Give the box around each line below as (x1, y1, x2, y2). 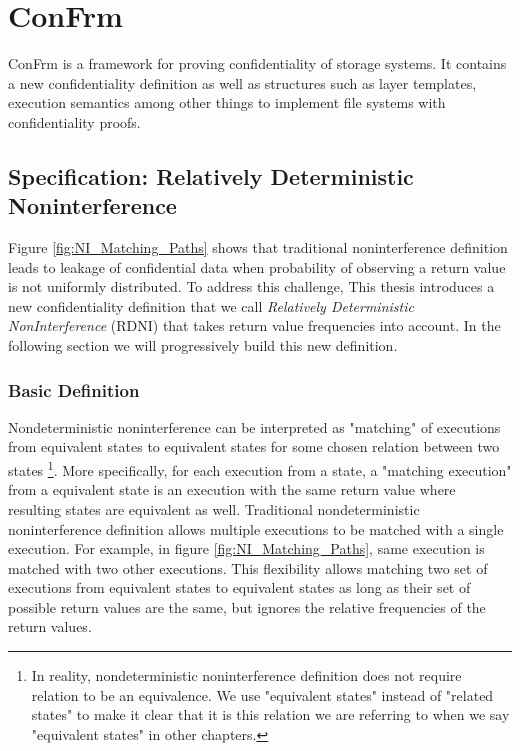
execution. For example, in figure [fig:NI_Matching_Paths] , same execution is (8, 538, 485, 559)
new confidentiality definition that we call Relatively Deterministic (8, 295, 414, 316)
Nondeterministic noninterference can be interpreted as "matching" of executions (8, 416, 501, 437)
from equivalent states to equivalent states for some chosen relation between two (8, 436, 500, 457)
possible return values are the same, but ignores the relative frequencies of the (8, 596, 486, 617)
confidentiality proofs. (8, 111, 141, 132)
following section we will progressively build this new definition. (8, 335, 398, 356)
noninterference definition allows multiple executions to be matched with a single (8, 518, 504, 539)
